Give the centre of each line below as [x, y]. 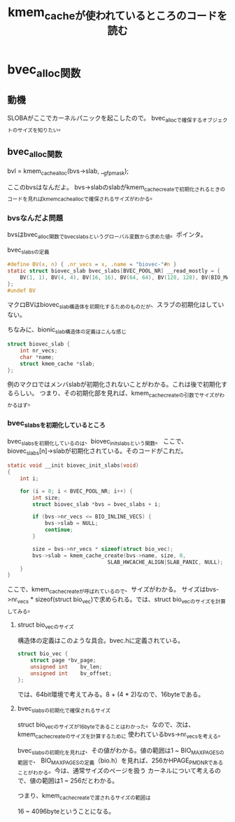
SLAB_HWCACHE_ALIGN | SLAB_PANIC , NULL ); [165, 562]
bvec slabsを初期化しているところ [57, 424]
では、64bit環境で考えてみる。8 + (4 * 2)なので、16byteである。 [111, 694]
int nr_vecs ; [39, 350]
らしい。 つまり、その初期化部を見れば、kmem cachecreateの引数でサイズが [116, 394]
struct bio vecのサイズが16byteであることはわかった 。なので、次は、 [106, 725]
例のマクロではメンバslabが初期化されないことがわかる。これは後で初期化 [114, 384]
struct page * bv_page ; [63, 660]
